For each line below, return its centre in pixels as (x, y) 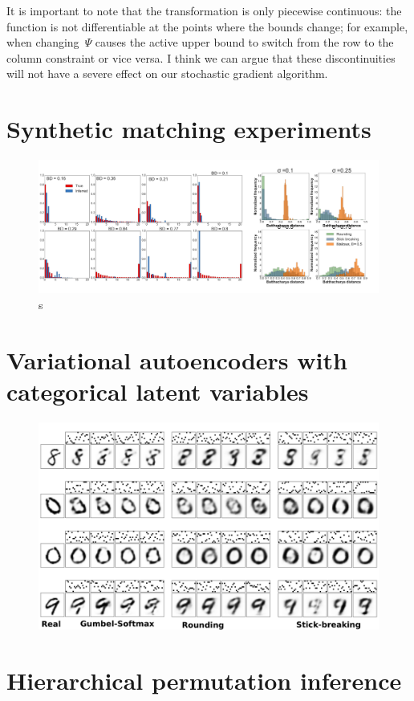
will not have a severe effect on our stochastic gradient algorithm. (167, 73)
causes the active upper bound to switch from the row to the (244, 42)
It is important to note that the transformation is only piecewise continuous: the (204, 10)
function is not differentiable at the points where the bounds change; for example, (207, 26)
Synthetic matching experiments (189, 129)
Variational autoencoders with (177, 359)
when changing (43, 42)
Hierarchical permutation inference (204, 680)
